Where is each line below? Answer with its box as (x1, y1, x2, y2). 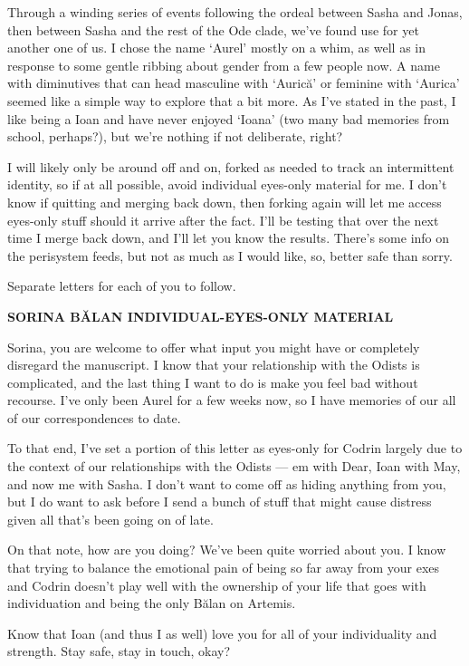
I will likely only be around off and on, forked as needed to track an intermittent (7, 157, 455, 176)
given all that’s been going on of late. (7, 509, 214, 528)
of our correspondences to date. (7, 408, 181, 427)
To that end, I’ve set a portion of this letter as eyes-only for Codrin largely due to (7, 439, 463, 458)
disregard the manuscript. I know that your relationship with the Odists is (7, 355, 420, 374)
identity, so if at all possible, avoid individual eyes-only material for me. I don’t (7, 175, 447, 194)
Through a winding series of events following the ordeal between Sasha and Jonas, (7, 3, 463, 21)
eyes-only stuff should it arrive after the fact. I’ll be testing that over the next (7, 210, 439, 229)
